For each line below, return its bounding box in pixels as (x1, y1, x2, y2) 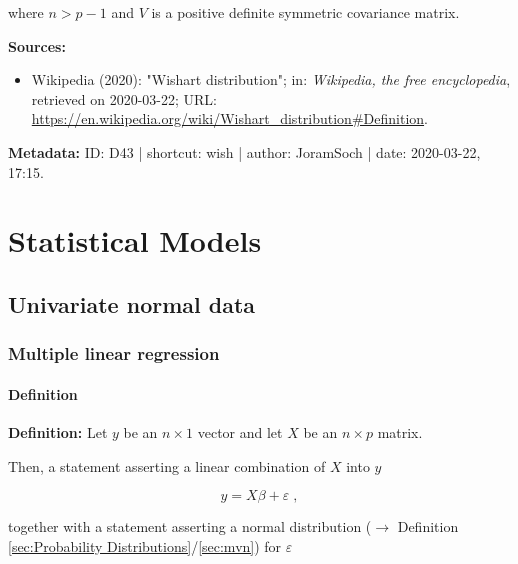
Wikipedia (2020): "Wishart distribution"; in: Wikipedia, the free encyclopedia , (31, 69, 511, 90)
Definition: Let (8, 421, 108, 442)
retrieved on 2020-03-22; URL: (31, 88, 217, 109)
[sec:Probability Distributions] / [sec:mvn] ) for (8, 535, 282, 556)
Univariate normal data (8, 288, 256, 319)
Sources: (8, 35, 66, 56)
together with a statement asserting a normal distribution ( (8, 516, 372, 537)
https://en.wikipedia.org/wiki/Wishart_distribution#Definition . (31, 108, 428, 129)
